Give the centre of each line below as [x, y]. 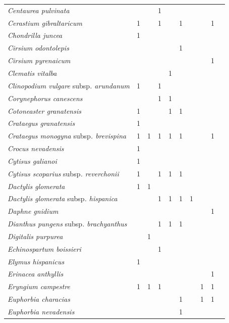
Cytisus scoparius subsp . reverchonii [63, 173]
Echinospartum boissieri [44, 248]
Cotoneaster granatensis [44, 110]
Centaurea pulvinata [39, 10]
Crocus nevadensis [36, 148]
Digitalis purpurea [35, 236]
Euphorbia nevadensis [41, 311]
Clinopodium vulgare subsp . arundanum [69, 85]
